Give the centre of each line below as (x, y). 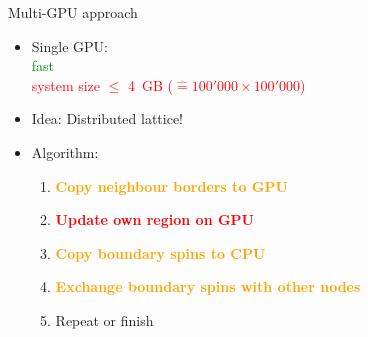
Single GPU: (69, 45)
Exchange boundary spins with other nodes (208, 286)
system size (66, 84)
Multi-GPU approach (73, 12)
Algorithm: (65, 151)
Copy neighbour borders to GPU (171, 185)
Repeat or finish (104, 319)
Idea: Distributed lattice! (107, 118)
